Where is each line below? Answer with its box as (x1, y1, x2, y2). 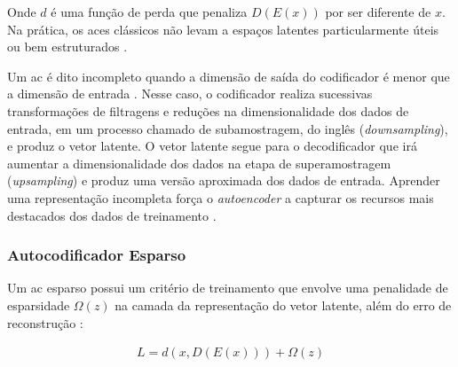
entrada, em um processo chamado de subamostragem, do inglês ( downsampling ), (7, 119, 448, 137)
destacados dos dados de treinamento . (7, 206, 217, 224)
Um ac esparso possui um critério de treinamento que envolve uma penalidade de (7, 278, 448, 297)
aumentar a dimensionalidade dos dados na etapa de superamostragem (7, 153, 391, 172)
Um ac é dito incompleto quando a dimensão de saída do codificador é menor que (7, 66, 450, 85)
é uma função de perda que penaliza (51, 3, 248, 20)
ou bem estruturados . (7, 37, 128, 56)
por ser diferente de (325, 3, 431, 20)
